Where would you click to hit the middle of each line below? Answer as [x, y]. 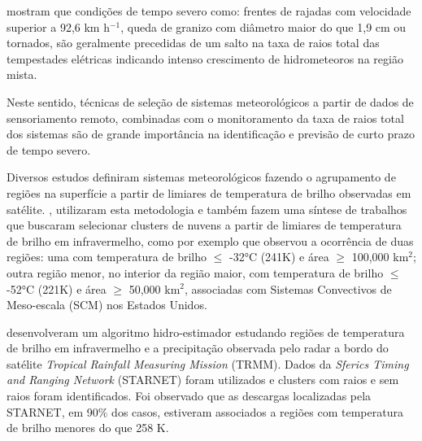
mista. [22, 74]
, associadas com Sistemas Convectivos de [288, 288]
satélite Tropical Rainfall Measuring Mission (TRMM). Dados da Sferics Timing [208, 363]
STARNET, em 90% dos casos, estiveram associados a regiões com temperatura [205, 411]
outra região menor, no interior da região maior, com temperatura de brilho [195, 272]
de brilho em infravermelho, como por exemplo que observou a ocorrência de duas [210, 240]
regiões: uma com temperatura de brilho [107, 257]
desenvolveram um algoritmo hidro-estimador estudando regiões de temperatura [206, 332]
